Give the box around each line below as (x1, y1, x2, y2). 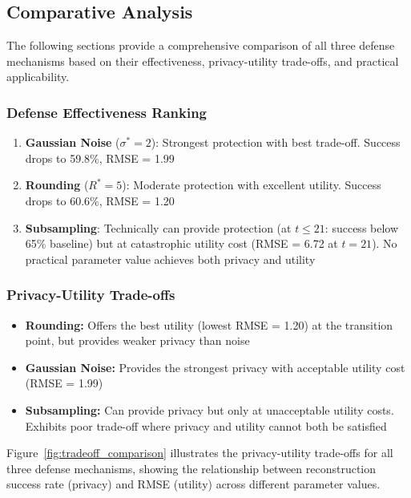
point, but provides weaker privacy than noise (25, 332, 250, 349)
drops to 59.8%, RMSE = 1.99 (25, 149, 175, 166)
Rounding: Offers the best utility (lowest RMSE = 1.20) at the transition (25, 316, 393, 333)
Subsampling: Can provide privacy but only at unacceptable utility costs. (25, 401, 394, 418)
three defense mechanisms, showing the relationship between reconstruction (6, 460, 377, 476)
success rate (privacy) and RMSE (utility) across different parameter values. (6, 476, 381, 492)
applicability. (6, 68, 70, 85)
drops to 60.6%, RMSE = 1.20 (25, 192, 175, 209)
